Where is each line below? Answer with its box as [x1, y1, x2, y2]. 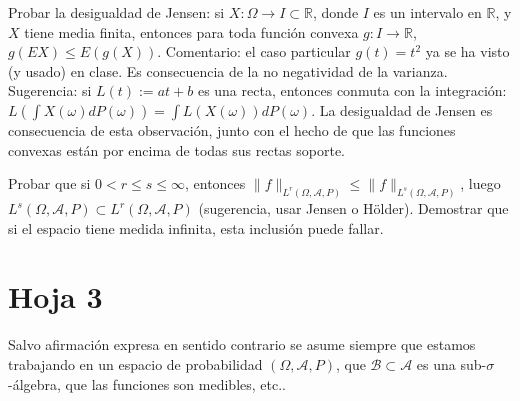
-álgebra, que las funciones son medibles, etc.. [8, 373, 286, 394]
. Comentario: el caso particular [157, 41, 351, 62]
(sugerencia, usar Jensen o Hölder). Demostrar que [198, 198, 509, 219]
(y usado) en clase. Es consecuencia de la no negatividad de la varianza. [8, 60, 448, 81]
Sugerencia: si [8, 80, 92, 101]
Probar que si [8, 173, 91, 194]
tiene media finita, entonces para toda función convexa [24, 21, 359, 42]
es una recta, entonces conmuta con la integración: [197, 80, 507, 101]
